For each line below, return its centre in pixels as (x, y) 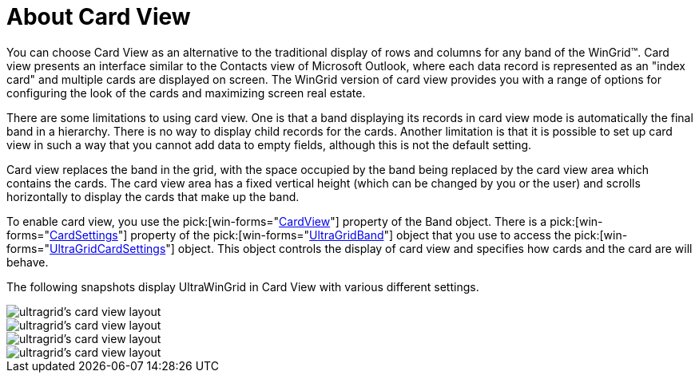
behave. (28, 262)
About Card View (99, 17)
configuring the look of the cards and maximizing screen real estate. (186, 93)
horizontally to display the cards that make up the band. (153, 196)
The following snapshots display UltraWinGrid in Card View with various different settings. (243, 286)
